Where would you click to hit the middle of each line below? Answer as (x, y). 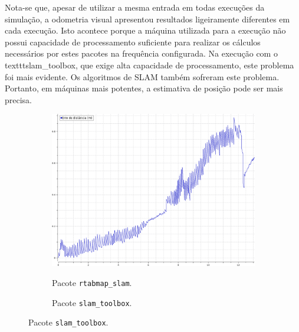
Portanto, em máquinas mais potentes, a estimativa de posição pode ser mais (144, 88)
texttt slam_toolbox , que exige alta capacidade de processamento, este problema (149, 65)
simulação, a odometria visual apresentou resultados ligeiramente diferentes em (147, 19)
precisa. (19, 99)
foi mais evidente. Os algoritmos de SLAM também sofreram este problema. (142, 76)
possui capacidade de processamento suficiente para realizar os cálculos (133, 42)
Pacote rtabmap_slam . (92, 282)
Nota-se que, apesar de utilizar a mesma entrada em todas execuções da (135, 7)
